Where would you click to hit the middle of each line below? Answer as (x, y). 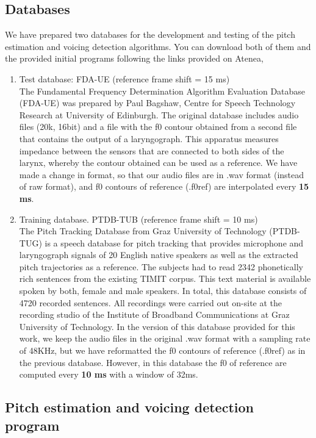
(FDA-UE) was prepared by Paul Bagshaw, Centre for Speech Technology (157, 103)
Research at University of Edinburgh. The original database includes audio (159, 114)
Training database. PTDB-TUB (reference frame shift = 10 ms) (138, 219)
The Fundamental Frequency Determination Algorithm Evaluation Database (162, 91)
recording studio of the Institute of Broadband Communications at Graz (154, 314)
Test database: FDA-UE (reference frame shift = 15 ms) (124, 78)
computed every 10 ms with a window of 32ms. (109, 374)
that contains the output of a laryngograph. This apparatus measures (149, 138)
